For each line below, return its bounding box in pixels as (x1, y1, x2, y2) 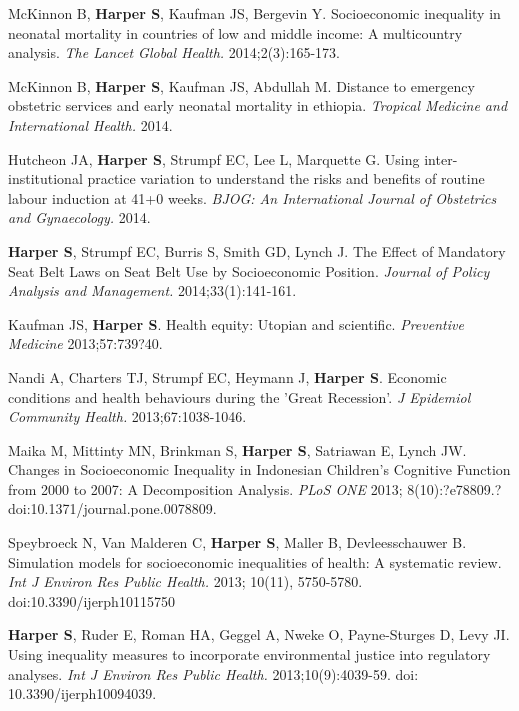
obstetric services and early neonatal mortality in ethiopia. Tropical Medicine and (8, 95, 508, 116)
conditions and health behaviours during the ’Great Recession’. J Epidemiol (8, 386, 471, 407)
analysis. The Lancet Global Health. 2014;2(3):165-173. (8, 42, 341, 63)
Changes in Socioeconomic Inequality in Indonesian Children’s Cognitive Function (8, 459, 511, 480)
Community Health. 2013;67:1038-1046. (8, 406, 247, 427)
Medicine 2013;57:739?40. (8, 333, 163, 354)
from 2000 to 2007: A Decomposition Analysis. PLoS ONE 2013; (8, 478, 403, 499)
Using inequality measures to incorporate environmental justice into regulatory (8, 644, 491, 665)
